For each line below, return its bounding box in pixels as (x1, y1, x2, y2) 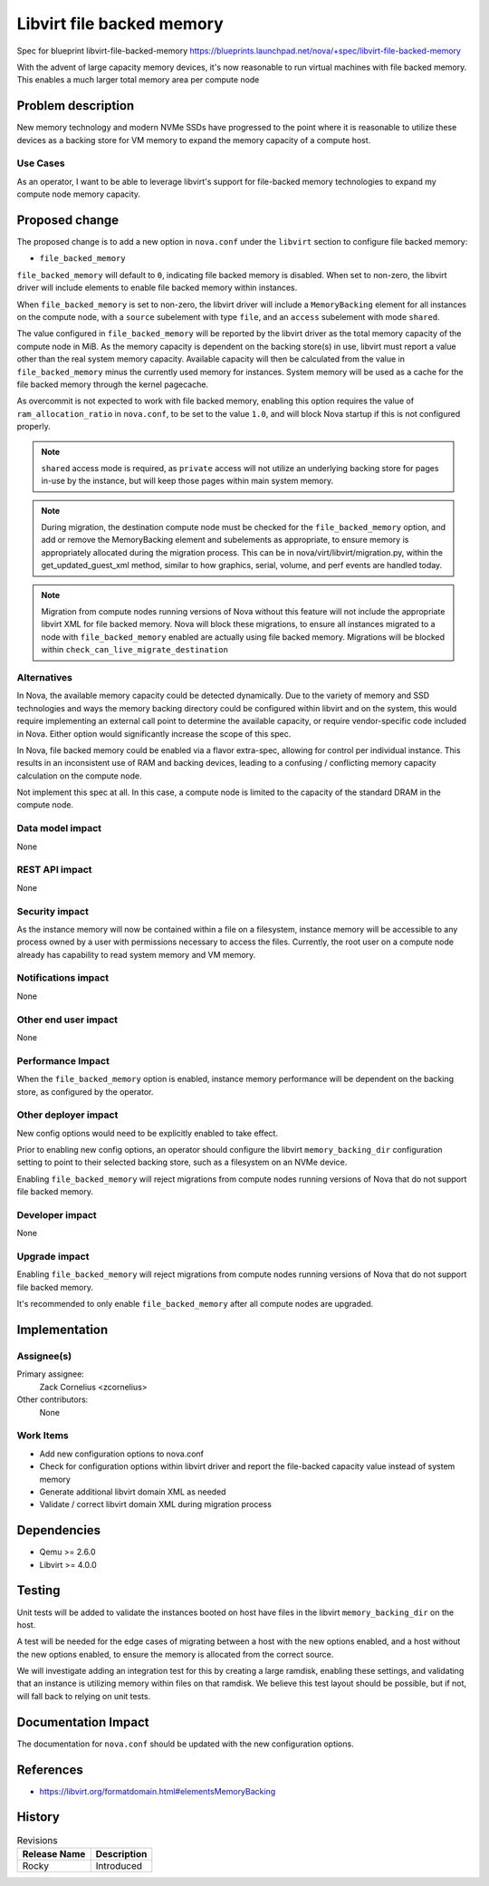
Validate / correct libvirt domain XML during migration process (39, 1499, 272, 1510)
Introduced (95, 1859, 143, 1871)
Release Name (22, 1847, 86, 1860)
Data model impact (16, 822, 102, 835)
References (16, 1762, 83, 1777)
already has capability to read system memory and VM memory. (16, 949, 256, 960)
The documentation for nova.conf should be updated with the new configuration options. (16, 1738, 354, 1749)
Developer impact (16, 1208, 97, 1221)
